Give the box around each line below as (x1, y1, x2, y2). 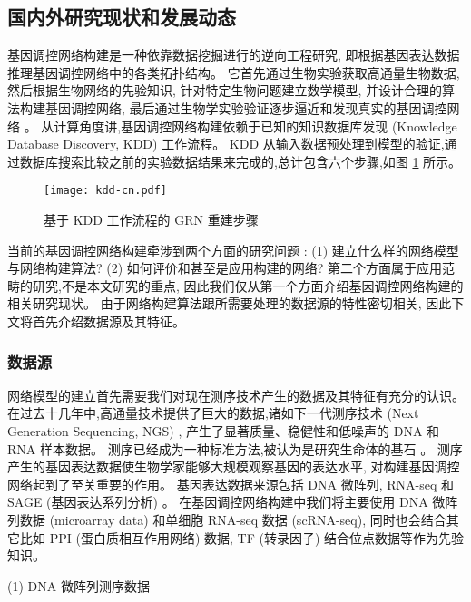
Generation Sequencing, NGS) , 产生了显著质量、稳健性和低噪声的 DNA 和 (7, 421, 440, 440)
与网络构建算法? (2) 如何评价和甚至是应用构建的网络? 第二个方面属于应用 (7, 258, 443, 277)
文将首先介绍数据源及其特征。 (7, 311, 185, 330)
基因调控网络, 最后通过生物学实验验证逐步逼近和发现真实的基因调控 (44, 98, 447, 117)
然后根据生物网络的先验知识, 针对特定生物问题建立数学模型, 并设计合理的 (7, 81, 443, 100)
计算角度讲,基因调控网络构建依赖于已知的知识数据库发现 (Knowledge (54, 116, 457, 135)
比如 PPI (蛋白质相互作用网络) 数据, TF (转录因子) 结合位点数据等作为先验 (19, 528, 465, 547)
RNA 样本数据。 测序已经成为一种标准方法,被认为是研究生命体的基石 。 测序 (7, 439, 463, 458)
